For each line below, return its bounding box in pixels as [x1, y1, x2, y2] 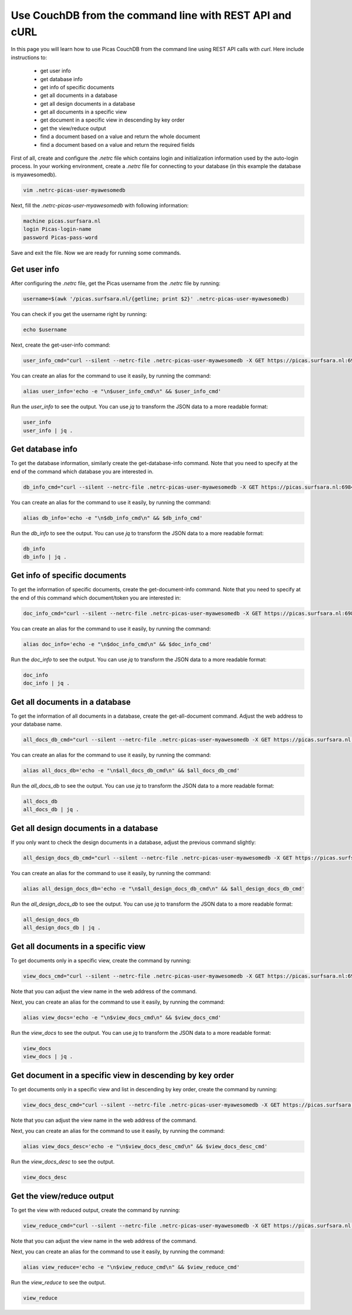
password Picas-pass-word [23, 234, 98, 241]
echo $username [23, 327, 67, 333]
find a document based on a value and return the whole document [40, 133, 201, 140]
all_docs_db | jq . [23, 806, 79, 813]
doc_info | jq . [23, 680, 70, 687]
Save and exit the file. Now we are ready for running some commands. [11, 249, 181, 256]
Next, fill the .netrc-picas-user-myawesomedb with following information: [11, 201, 189, 208]
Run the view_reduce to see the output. [11, 1279, 106, 1286]
